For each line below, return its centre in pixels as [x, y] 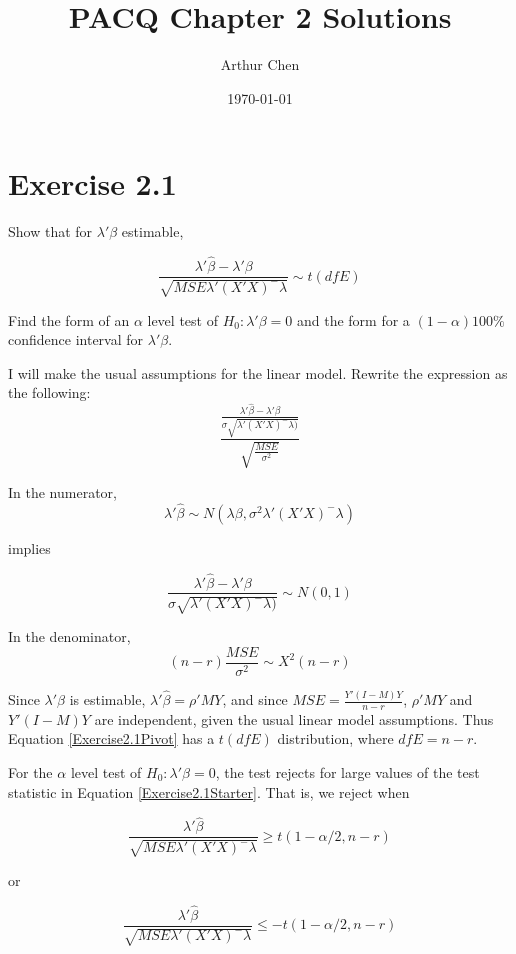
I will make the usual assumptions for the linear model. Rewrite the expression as [258, 372]
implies [29, 547]
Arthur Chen [260, 64]
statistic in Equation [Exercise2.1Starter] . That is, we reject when [209, 791]
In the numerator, [62, 491]
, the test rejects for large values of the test [347, 772]
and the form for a [353, 319]
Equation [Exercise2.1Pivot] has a [111, 738]
